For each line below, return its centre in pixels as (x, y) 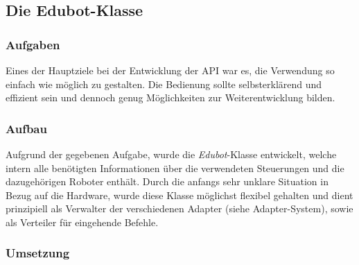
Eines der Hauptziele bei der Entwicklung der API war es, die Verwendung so (170, 70)
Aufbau (26, 128)
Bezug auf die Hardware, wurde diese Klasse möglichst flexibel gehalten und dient (179, 195)
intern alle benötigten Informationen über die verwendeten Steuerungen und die (175, 168)
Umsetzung (38, 253)
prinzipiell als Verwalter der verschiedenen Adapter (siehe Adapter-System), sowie (179, 208)
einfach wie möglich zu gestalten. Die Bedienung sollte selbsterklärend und (164, 84)
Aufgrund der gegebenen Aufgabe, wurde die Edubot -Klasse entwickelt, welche (171, 154)
